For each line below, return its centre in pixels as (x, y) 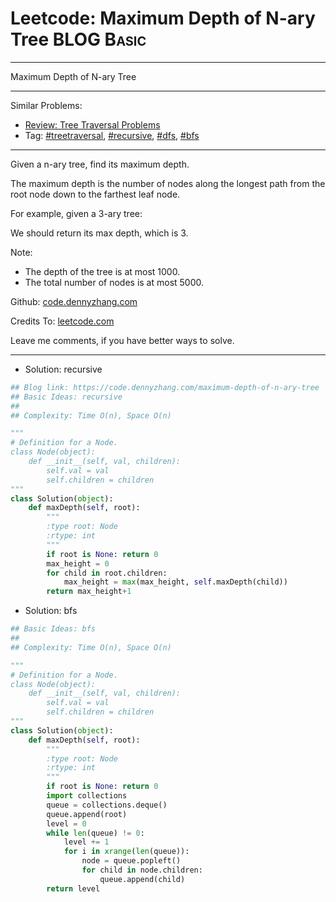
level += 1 (86, 842)
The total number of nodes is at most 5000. (114, 282)
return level (73, 888)
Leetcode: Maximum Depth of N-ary (163, 18)
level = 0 (66, 823)
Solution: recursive (63, 369)
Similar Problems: (46, 105)
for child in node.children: (142, 870)
